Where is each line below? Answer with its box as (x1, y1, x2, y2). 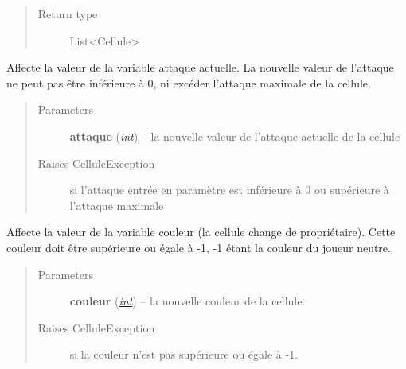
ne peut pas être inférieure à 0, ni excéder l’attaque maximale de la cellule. (6, 74, 371, 91)
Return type (37, 6, 98, 21)
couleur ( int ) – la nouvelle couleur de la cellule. (69, 293, 306, 309)
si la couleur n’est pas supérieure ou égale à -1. (69, 346, 299, 363)
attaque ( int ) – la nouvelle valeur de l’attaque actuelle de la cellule (69, 127, 400, 144)
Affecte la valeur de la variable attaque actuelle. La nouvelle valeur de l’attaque (6, 59, 394, 76)
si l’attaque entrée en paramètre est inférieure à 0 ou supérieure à (69, 181, 389, 198)
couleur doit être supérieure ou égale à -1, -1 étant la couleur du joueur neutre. (6, 239, 391, 255)
